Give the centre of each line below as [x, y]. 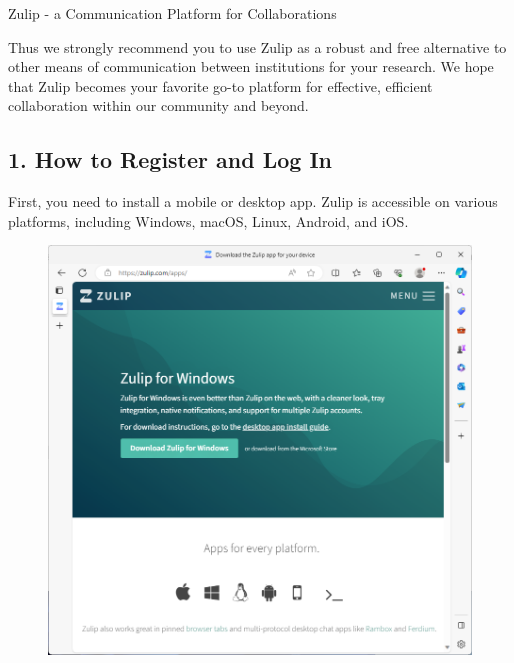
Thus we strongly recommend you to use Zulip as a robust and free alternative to [257, 46]
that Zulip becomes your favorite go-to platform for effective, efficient [220, 85]
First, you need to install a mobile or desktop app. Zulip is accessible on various [253, 201]
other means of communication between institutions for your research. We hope [251, 66]
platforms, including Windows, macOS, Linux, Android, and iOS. [208, 220]
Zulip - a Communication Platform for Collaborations [172, 13]
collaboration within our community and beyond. [158, 105]
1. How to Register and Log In [170, 159]
